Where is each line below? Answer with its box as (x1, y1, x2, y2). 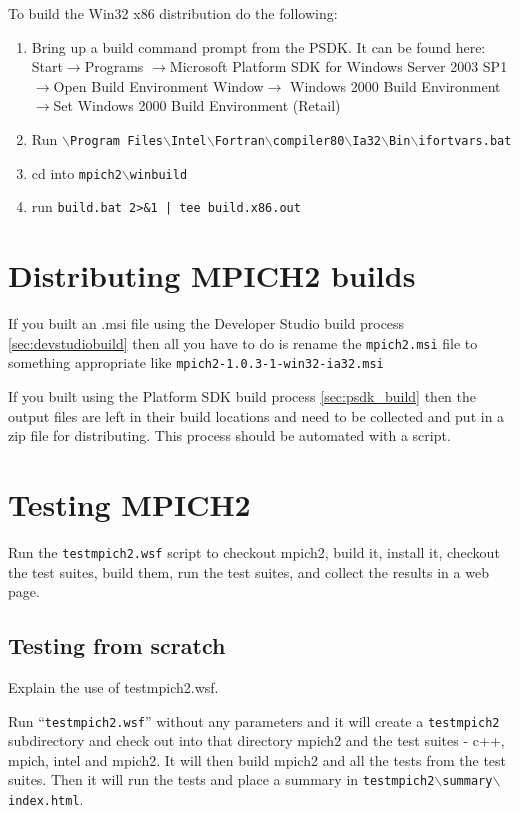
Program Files (69, 133, 163, 148)
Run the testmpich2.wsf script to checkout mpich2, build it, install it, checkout (8, 541, 500, 562)
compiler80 (272, 133, 345, 148)
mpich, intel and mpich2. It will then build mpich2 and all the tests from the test (8, 749, 507, 770)
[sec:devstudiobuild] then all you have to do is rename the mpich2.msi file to (8, 332, 478, 353)
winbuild (129, 167, 188, 182)
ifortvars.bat (418, 133, 512, 148)
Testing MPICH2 (8, 483, 251, 524)
